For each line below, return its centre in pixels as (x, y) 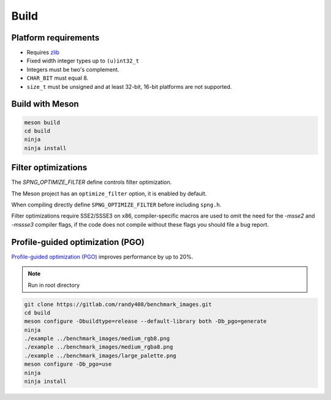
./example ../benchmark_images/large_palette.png (100, 356)
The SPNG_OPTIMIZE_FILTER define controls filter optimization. (92, 182)
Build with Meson (45, 104)
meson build (42, 122)
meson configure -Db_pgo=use (68, 364)
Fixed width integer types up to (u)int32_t (83, 61)
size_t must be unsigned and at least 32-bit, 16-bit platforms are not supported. (129, 86)
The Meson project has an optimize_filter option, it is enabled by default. (109, 194)
